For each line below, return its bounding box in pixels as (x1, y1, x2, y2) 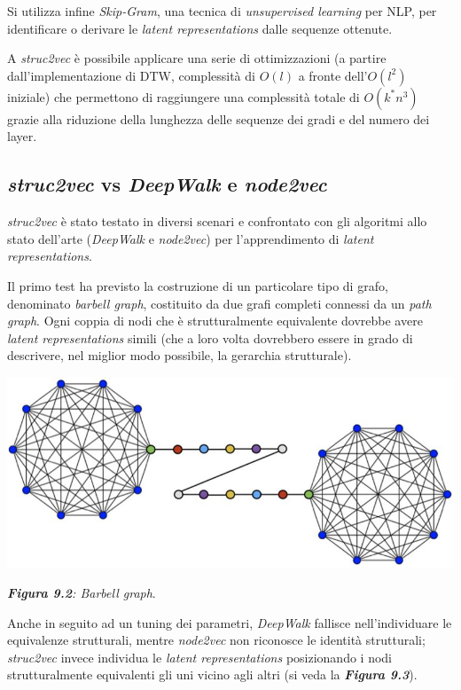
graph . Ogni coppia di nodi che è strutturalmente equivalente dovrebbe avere (7, 311, 423, 330)
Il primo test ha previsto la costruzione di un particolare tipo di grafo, (7, 276, 388, 294)
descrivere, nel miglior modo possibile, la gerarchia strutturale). (7, 346, 352, 365)
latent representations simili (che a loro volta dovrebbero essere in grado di (7, 328, 413, 347)
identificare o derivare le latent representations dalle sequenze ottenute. (7, 19, 393, 37)
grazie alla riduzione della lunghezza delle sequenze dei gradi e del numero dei (7, 109, 430, 128)
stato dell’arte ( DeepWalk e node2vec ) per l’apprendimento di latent (7, 229, 374, 247)
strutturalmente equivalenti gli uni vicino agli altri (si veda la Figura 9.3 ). (7, 665, 418, 684)
